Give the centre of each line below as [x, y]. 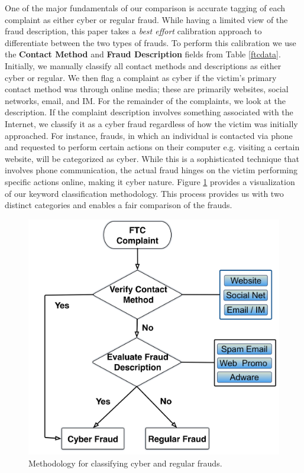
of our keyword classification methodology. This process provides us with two [144, 193]
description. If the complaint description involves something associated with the [149, 112]
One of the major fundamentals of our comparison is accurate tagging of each [145, 8]
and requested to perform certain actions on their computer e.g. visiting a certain [152, 147]
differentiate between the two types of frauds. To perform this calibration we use [151, 42]
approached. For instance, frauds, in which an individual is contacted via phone [149, 135]
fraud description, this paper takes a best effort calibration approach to [133, 31]
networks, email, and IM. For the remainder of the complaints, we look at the [145, 100]
